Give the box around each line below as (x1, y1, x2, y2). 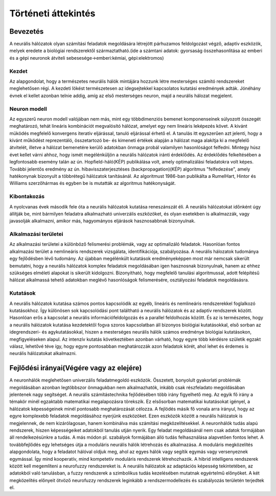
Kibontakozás (9, 193, 45, 200)
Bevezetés (9, 27, 44, 36)
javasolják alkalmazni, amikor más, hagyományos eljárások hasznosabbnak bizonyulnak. (9, 218, 196, 224)
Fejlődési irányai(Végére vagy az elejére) (9, 364, 142, 372)
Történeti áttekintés (9, 8, 96, 19)
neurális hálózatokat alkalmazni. (9, 350, 77, 357)
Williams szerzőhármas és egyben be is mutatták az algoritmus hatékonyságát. (9, 180, 176, 186)
